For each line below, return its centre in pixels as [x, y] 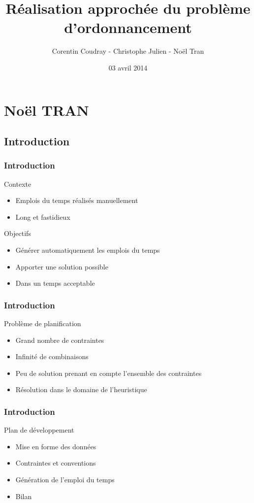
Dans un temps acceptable [55, 283]
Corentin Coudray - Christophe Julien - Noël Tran [128, 51]
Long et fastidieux [43, 217]
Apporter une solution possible [62, 266]
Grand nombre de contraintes [60, 340]
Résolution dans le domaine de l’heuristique [81, 389]
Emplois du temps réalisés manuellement [77, 200]
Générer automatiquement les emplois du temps [88, 250]
